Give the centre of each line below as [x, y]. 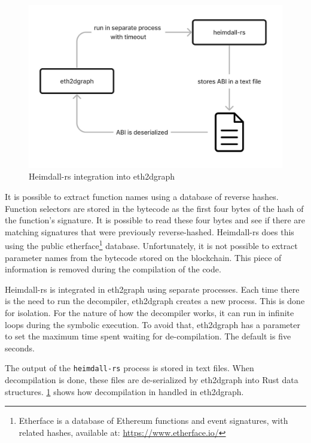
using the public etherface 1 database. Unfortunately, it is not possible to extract [151, 245]
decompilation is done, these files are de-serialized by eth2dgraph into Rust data [152, 380]
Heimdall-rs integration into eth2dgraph [102, 176]
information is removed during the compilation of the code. [113, 269]
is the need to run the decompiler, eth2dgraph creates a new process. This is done [155, 301]
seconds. [20, 348]
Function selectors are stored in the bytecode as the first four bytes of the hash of [154, 208]
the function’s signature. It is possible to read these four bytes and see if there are [155, 220]
